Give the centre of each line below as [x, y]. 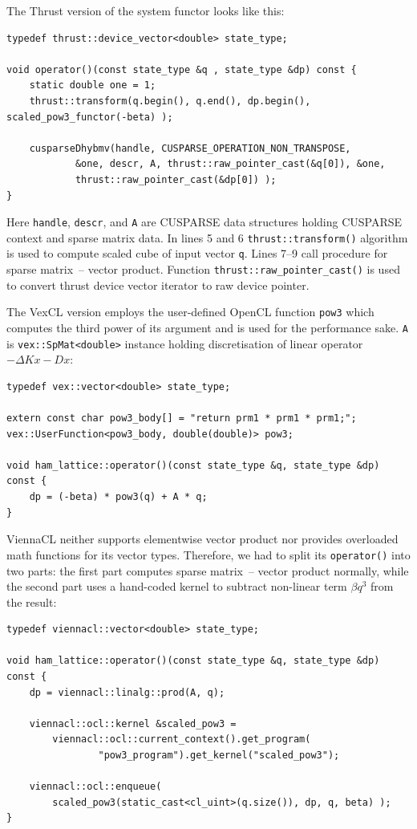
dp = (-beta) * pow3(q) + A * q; [118, 497]
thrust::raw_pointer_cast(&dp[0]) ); [176, 179]
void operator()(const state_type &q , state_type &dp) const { [182, 69]
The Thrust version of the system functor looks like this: [146, 10]
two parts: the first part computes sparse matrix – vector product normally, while [208, 570]
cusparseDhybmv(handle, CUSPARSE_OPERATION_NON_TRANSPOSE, [190, 148]
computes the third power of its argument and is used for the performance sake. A [207, 327]
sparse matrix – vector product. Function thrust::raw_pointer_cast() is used [203, 269]
